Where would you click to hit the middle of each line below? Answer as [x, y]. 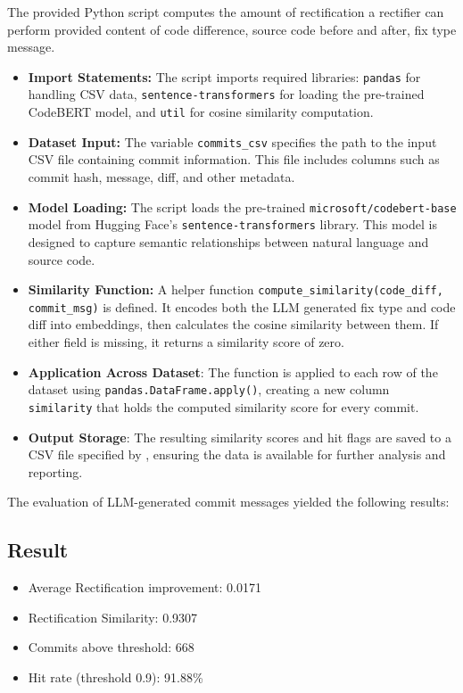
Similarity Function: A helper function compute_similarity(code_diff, [236, 289]
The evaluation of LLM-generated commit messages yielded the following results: [228, 502]
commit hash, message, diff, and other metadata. [161, 177]
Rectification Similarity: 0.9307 [113, 617]
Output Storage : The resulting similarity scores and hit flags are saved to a [240, 437]
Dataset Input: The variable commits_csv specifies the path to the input [232, 141]
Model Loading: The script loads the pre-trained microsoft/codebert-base [242, 206]
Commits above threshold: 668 [111, 647]
